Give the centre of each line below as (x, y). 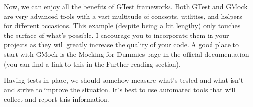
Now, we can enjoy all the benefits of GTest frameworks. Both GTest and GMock (126, 6)
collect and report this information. (57, 99)
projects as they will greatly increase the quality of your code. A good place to (122, 45)
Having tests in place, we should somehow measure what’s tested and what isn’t (124, 80)
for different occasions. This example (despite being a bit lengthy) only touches (122, 26)
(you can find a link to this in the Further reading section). (92, 63)
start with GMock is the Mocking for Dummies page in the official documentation (126, 54)
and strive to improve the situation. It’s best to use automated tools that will (120, 89)
